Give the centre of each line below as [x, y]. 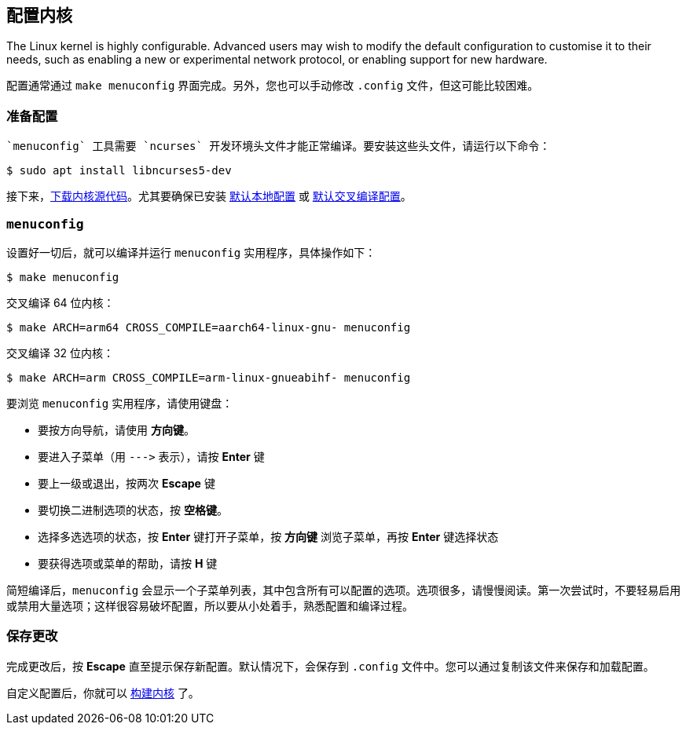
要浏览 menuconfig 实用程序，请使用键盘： [120, 403]
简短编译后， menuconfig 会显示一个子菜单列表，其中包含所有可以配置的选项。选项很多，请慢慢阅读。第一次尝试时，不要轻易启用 [344, 590]
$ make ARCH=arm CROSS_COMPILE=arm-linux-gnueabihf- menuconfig [209, 377]
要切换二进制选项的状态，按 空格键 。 [133, 510]
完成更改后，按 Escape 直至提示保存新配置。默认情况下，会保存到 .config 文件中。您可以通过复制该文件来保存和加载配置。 [330, 666]
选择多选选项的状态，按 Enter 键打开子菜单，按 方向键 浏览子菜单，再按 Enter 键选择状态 [268, 536]
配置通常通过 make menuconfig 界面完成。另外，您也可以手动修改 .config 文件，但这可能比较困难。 [273, 86]
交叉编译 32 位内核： [61, 353]
